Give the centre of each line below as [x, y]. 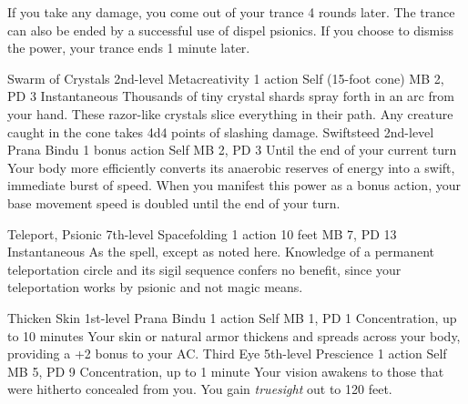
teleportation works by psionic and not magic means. [155, 287]
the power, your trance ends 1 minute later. [129, 48]
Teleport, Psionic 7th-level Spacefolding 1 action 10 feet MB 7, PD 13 [202, 233]
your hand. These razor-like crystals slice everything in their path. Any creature [230, 113]
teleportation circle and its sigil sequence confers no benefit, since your [204, 269]
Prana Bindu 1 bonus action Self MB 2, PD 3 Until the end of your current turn [232, 150]
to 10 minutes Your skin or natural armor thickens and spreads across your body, [234, 335]
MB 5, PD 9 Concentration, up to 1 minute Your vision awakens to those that [226, 371]
